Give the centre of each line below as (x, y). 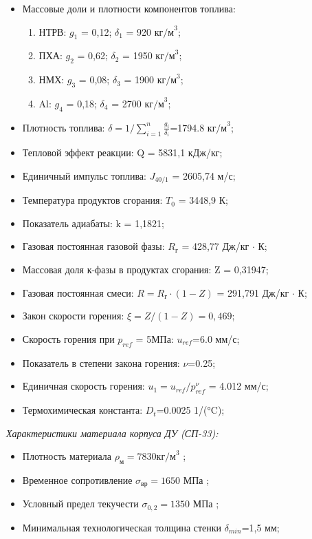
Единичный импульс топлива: (84, 175)
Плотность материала (67, 456)
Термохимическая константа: (82, 410)
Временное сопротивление (77, 480)
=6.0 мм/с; (216, 338)
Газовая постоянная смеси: (78, 292)
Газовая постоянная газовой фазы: (93, 246)
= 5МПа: (155, 338)
